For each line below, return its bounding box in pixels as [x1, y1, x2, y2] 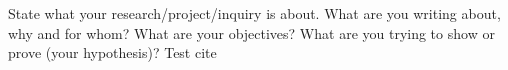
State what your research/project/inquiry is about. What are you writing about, [8, 3, 501, 23]
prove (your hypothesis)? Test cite [8, 42, 217, 63]
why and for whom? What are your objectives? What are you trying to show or [8, 22, 495, 43]
